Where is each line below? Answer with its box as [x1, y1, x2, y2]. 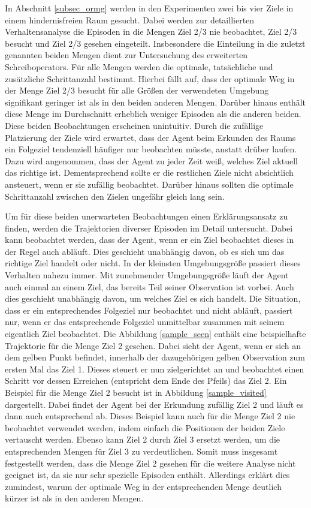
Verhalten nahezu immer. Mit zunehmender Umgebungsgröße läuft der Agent [5, 269, 289, 281]
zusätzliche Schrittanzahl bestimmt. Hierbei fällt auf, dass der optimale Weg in [5, 72, 295, 85]
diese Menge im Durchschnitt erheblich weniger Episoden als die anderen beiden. [5, 107, 301, 120]
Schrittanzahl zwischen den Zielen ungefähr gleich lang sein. [5, 190, 225, 202]
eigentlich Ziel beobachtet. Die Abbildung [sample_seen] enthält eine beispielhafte [5, 327, 306, 340]
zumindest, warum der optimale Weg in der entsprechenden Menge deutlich [5, 480, 282, 492]
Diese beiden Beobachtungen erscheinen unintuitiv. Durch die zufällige [5, 119, 264, 131]
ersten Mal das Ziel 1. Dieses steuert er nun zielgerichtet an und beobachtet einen [5, 362, 304, 375]
